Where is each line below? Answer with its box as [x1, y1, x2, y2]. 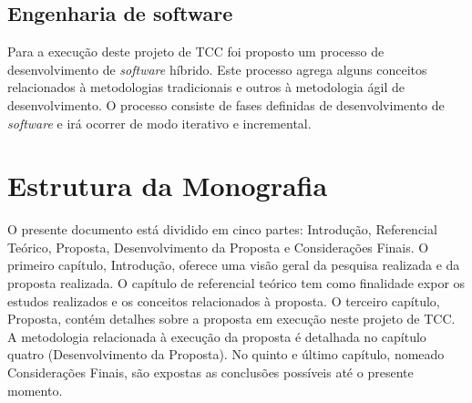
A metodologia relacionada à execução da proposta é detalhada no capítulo [7, 326, 426, 346]
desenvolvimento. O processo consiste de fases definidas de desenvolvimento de [7, 95, 445, 114]
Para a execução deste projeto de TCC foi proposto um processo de [7, 42, 385, 61]
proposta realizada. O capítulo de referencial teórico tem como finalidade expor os [7, 274, 466, 293]
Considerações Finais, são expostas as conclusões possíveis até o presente [7, 363, 414, 382]
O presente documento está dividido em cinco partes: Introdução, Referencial [7, 220, 437, 239]
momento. [7, 380, 63, 399]
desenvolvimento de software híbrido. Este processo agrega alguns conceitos [7, 59, 427, 78]
